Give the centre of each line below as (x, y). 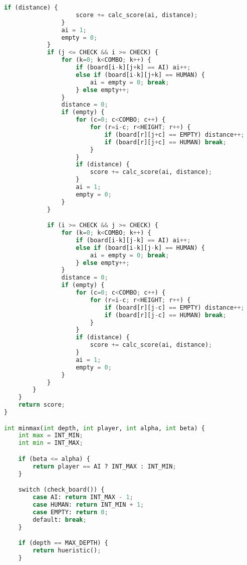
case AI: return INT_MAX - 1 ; (83, 497)
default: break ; (60, 520)
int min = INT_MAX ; (51, 443)
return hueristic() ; (67, 550)
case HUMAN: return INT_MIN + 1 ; (88, 504)
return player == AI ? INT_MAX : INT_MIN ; (104, 466)
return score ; (42, 405)
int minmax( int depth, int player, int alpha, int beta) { (104, 428)
